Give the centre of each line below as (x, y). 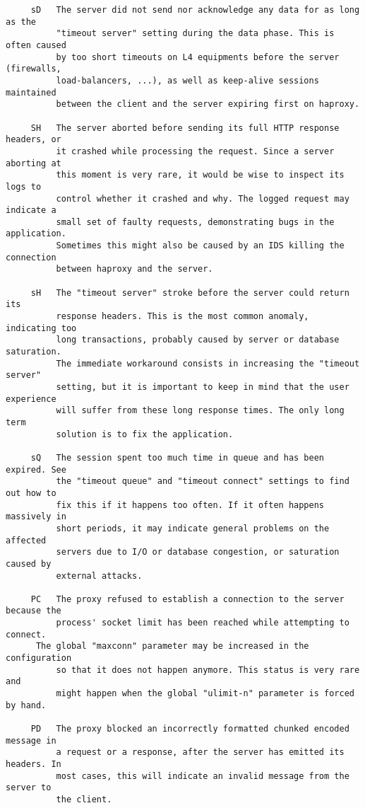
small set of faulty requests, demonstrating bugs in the (195, 222)
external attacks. (99, 576)
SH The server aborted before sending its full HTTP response (185, 128)
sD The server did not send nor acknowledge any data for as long (195, 10)
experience (31, 399)
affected (26, 540)
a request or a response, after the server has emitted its (200, 752)
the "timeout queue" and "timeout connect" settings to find (203, 481)
